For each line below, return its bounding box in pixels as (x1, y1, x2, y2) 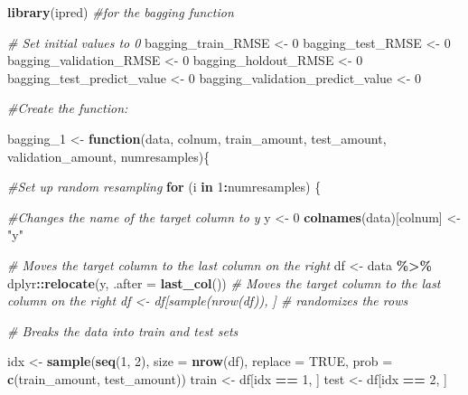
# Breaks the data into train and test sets (7, 321, 239, 340)
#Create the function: (7, 99, 128, 118)
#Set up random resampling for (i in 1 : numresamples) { (7, 177, 322, 196)
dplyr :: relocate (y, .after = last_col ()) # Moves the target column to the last (7, 273, 441, 292)
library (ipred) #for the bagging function (7, 3, 234, 21)
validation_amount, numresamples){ (7, 146, 211, 165)
